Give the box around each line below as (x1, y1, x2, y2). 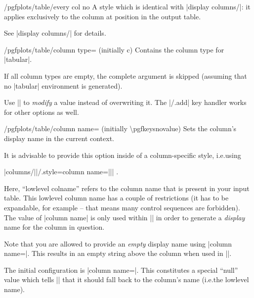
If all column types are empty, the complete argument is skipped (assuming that (4, 70, 247, 81)
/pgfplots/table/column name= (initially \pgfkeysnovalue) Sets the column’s (4, 123, 237, 134)
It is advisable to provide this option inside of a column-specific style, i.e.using (4, 149, 241, 160)
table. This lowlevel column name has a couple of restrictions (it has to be (4, 193, 229, 203)
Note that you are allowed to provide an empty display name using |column (4, 238, 232, 248)
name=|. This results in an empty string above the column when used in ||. (4, 248, 232, 258)
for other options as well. (4, 106, 79, 117)
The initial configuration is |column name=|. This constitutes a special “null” (4, 264, 238, 275)
